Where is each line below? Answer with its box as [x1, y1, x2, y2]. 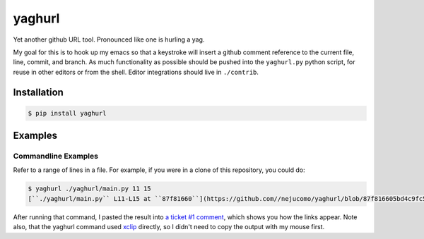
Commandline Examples [13, 152, 99, 161]
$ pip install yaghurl [28, 109, 107, 117]
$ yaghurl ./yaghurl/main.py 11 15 [28, 185, 151, 193]
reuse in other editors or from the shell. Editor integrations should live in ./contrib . [13, 68, 259, 76]
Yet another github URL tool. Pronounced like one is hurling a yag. [13, 35, 205, 44]
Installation [13, 86, 64, 98]
